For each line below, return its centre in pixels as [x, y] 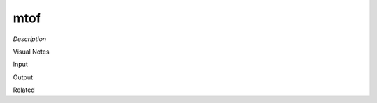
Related [24, 90]
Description [30, 39]
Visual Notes [31, 51]
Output [23, 77]
